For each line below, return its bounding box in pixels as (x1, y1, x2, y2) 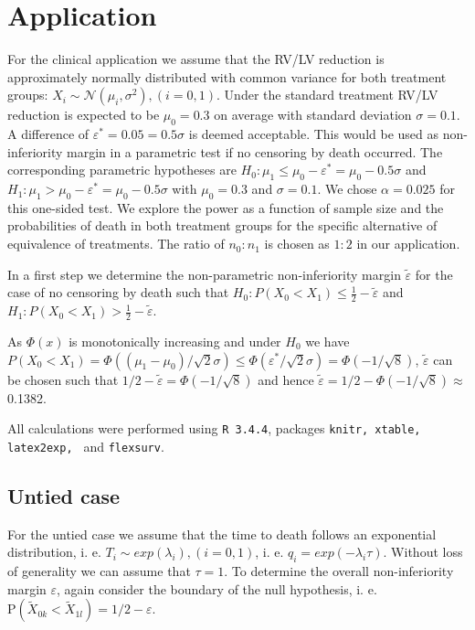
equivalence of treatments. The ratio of (7, 234, 225, 253)
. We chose (317, 179, 377, 198)
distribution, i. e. (7, 542, 101, 561)
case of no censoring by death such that (7, 283, 229, 302)
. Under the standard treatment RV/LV (216, 85, 438, 104)
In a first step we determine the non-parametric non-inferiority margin (7, 264, 401, 283)
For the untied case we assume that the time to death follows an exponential (7, 524, 437, 543)
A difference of (7, 124, 90, 144)
